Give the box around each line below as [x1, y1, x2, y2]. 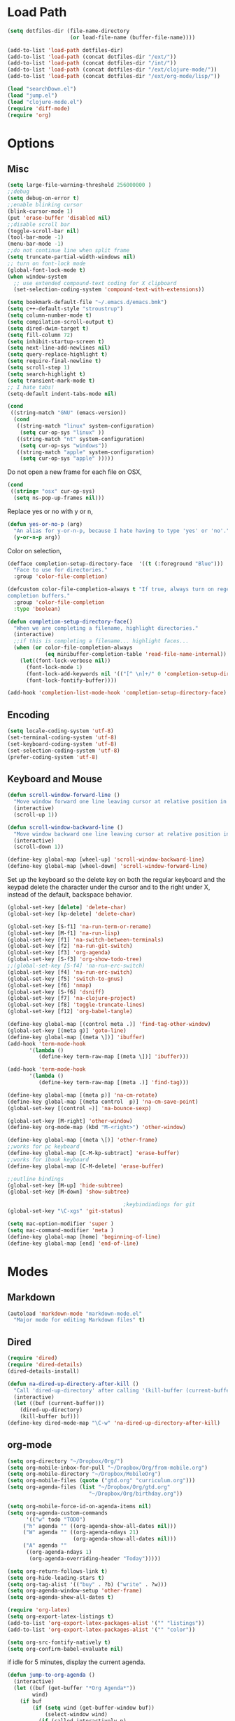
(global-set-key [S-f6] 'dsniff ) [7, 988, 105, 996]
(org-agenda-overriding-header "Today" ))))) [29, 1555, 161, 1562]
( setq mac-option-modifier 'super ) [7, 1220, 114, 1227]
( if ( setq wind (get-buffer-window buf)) [32, 1704, 155, 1711]
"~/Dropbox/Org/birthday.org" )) [88, 1490, 183, 1498]
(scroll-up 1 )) [13, 811, 58, 818]
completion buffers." [7, 593, 71, 600]
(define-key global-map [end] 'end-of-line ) [7, 1240, 139, 1247]
